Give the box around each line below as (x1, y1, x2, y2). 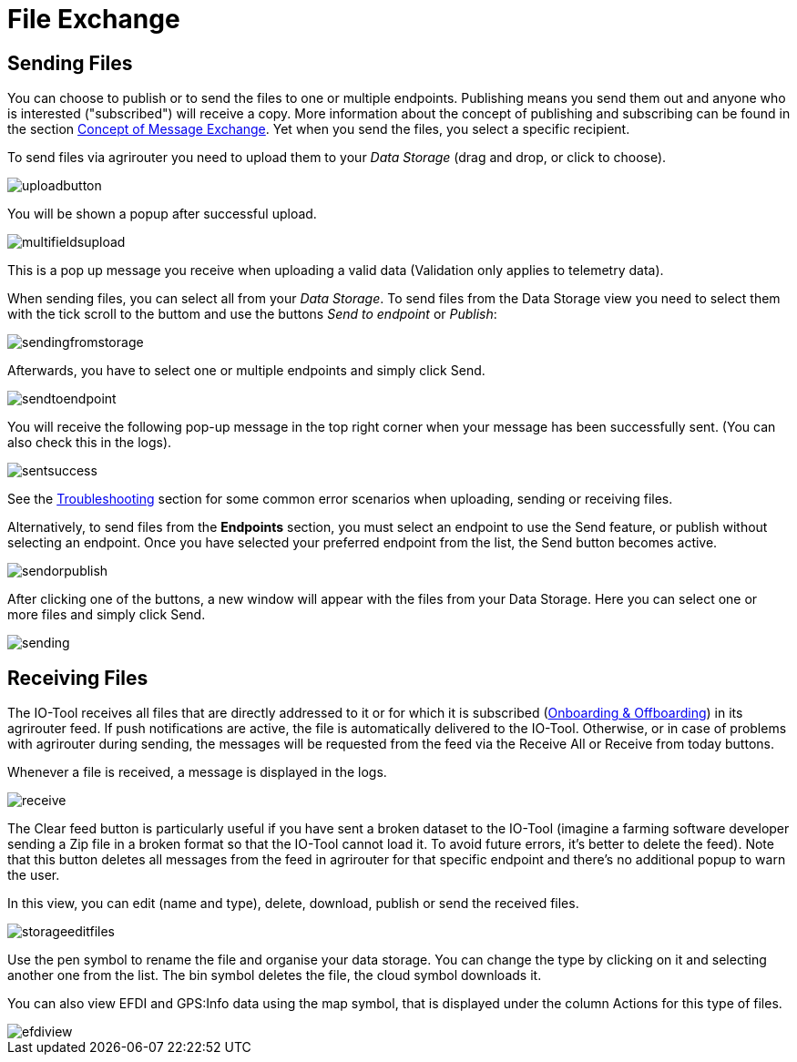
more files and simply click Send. (7, 607, 206, 623)
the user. (7, 867, 60, 883)
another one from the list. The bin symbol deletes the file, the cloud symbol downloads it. (7, 967, 542, 984)
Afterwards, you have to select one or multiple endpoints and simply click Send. (7, 363, 485, 379)
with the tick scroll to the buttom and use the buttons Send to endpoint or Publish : (7, 306, 497, 322)
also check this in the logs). (7, 434, 172, 451)
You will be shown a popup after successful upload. (7, 206, 317, 222)
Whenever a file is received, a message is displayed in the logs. (7, 764, 387, 781)
